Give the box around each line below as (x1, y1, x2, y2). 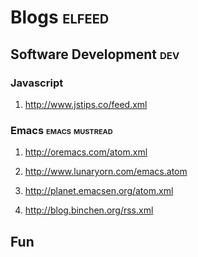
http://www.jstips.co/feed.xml (24, 98, 148, 110)
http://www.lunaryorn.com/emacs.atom (24, 166, 188, 178)
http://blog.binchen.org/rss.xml (24, 204, 154, 216)
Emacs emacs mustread (10, 123, 113, 137)
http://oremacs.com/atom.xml (24, 146, 148, 158)
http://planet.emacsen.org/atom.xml (24, 185, 174, 197)
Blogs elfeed (10, 6, 110, 29)
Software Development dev (10, 46, 180, 63)
